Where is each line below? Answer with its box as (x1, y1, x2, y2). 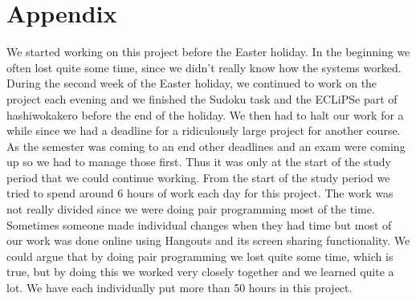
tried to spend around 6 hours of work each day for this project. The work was (6, 185, 394, 201)
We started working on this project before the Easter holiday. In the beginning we (6, 43, 410, 60)
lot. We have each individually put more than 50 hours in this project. (6, 279, 353, 296)
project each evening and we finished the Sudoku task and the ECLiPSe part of (6, 90, 398, 107)
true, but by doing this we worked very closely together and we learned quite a (6, 263, 394, 280)
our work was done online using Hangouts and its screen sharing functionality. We (6, 232, 410, 249)
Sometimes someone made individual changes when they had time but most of (6, 216, 392, 233)
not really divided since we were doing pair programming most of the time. (6, 201, 375, 218)
